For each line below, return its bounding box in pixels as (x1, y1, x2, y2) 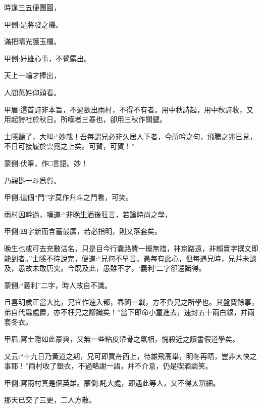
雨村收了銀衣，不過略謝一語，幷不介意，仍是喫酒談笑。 (28, 360, 213, 371)
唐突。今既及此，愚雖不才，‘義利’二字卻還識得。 (46, 263, 206, 273)
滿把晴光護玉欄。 (4, 36, 61, 47)
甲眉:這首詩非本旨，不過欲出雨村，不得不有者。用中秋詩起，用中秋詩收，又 (4, 104, 253, 114)
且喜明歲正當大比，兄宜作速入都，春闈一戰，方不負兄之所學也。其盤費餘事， (4, 297, 258, 307)
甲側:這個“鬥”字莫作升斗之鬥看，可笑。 (4, 192, 133, 202)
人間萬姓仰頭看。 (4, 87, 61, 97)
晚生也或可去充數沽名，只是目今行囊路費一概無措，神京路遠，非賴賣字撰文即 (4, 242, 258, 253)
